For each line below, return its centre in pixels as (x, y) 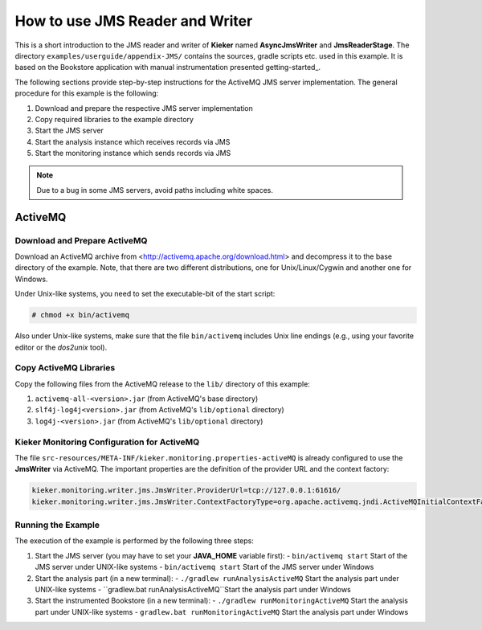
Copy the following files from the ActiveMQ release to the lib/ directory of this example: (163, 384)
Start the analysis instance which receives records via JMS (133, 141)
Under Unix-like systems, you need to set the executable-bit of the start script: (145, 294)
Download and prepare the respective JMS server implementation (144, 108)
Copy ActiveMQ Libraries (65, 368)
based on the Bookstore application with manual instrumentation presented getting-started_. (168, 67)
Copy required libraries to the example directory (114, 119)
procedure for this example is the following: (87, 93)
